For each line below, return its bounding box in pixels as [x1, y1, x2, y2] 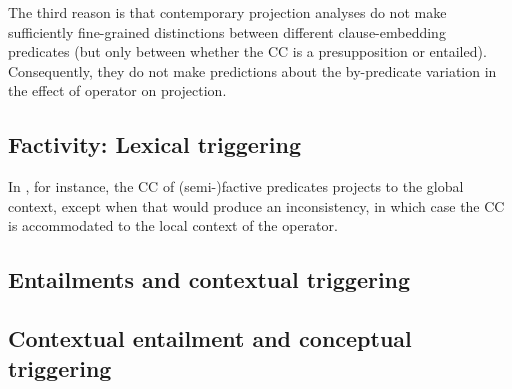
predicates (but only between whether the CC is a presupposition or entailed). [8, 41, 487, 62]
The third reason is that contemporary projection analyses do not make [8, 2, 447, 22]
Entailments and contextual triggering [8, 264, 411, 295]
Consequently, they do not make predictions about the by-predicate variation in [8, 60, 497, 81]
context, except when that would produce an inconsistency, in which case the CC [8, 195, 505, 216]
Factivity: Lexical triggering [8, 129, 302, 160]
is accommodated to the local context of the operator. [8, 215, 338, 236]
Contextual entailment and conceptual [8, 323, 412, 354]
